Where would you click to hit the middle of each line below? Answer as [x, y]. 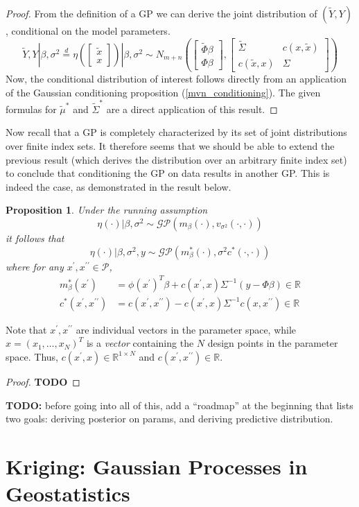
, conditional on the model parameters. [88, 31]
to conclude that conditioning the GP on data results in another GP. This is [168, 173]
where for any [35, 266]
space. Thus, [32, 356]
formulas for [31, 109]
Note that [26, 329]
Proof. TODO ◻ [43, 381]
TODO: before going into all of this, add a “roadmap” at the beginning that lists [179, 405]
